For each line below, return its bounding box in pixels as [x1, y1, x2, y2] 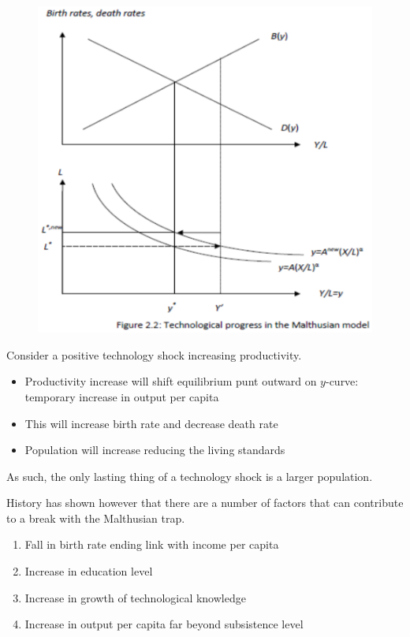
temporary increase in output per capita [24, 388, 219, 404]
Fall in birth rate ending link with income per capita [24, 536, 279, 553]
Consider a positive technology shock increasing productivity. [6, 346, 302, 363]
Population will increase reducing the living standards [24, 441, 285, 458]
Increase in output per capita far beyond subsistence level [24, 616, 304, 632]
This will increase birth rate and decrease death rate [24, 415, 278, 431]
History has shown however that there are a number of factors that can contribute [6, 494, 404, 511]
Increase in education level [24, 563, 153, 579]
